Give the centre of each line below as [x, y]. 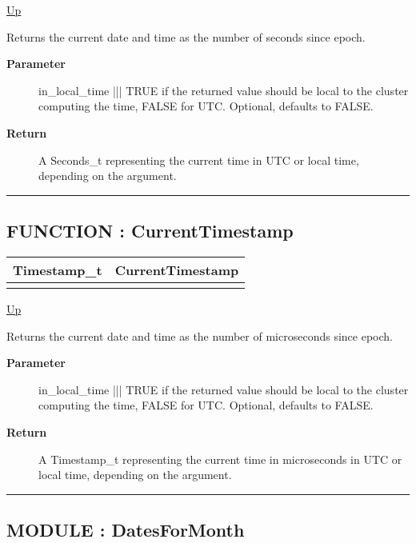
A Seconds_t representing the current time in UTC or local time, [199, 160]
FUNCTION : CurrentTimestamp [150, 231]
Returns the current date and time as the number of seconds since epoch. [186, 36]
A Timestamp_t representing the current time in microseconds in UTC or [220, 459]
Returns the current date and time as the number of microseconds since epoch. [200, 335]
